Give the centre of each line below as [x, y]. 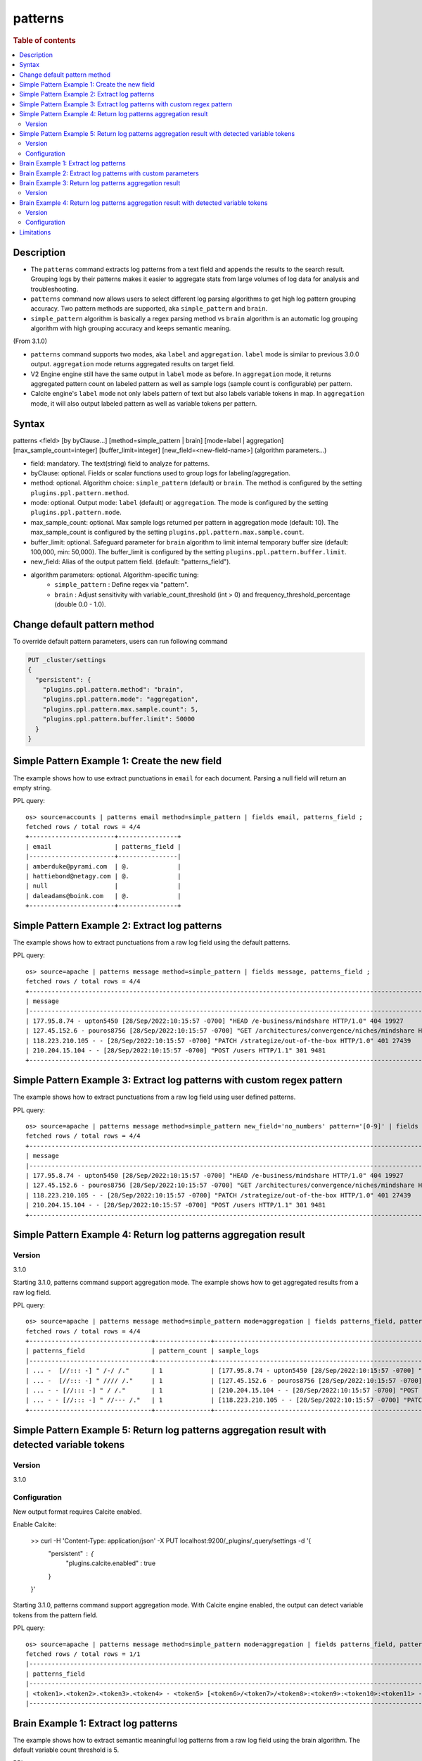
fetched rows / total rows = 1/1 [83, 1654]
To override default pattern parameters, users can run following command [120, 641]
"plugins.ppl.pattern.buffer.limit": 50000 [119, 719]
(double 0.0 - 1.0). [80, 604]
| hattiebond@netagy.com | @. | [104, 876]
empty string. [32, 788]
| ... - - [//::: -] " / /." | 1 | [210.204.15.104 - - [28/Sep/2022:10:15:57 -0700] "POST [222, 1390]
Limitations [35, 232]
